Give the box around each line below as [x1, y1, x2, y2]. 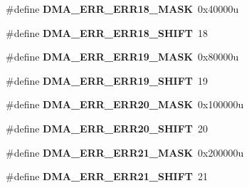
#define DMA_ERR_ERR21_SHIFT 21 [6, 169, 208, 184]
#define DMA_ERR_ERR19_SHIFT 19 [6, 73, 208, 88]
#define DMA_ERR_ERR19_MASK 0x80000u [6, 49, 239, 64]
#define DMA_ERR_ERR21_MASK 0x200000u [6, 145, 244, 160]
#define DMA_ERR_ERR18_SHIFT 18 [6, 25, 208, 40]
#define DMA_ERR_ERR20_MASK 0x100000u [6, 97, 244, 112]
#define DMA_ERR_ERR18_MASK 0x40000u [6, 1, 239, 16]
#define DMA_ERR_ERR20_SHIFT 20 [6, 120, 208, 135]
